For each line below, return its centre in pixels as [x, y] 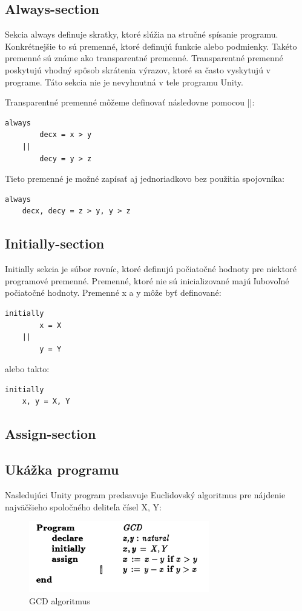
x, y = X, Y [46, 402]
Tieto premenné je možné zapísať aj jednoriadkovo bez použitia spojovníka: [145, 179]
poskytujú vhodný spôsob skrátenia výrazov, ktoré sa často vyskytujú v [138, 69]
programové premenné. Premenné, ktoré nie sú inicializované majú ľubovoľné [147, 280]
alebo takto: [27, 369]
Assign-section [51, 434]
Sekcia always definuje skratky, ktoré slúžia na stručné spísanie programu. [142, 34]
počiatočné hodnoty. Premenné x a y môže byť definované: [113, 292]
